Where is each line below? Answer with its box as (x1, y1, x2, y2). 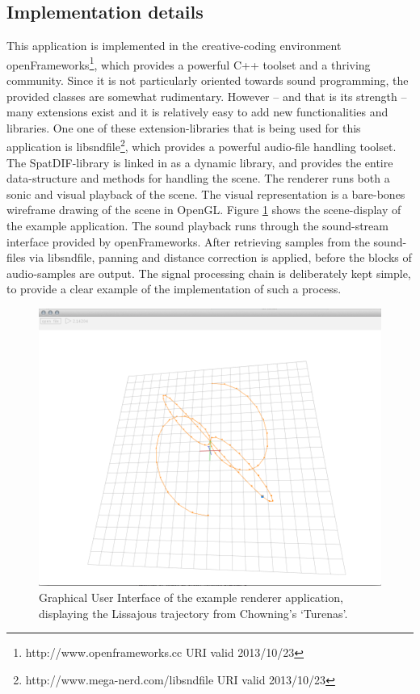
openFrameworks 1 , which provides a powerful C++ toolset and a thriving (6, 53, 371, 73)
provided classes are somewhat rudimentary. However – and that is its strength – (6, 87, 407, 104)
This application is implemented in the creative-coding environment (6, 37, 342, 54)
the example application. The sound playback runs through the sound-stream (6, 217, 388, 234)
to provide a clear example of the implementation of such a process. (6, 280, 342, 297)
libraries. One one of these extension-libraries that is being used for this (6, 119, 361, 136)
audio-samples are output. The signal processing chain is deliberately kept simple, (6, 264, 411, 281)
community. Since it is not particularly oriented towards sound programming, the (6, 72, 409, 89)
